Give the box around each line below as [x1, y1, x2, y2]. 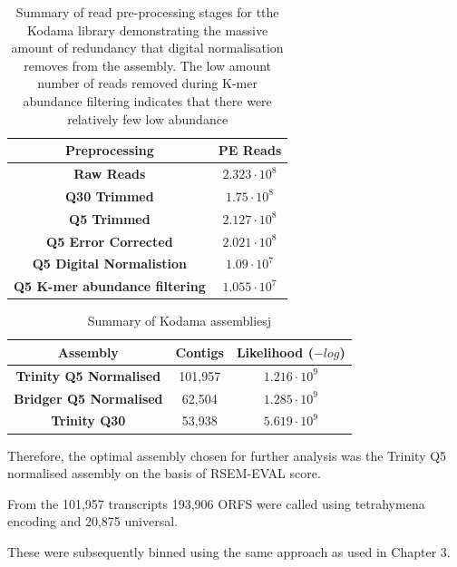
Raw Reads [73, 164, 146, 182]
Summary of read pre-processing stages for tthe [15, 3, 279, 21]
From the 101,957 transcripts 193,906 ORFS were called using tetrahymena [7, 494, 425, 513]
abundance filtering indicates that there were [23, 91, 272, 110]
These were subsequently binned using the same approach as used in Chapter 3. [7, 542, 451, 561]
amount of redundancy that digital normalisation [11, 38, 284, 57]
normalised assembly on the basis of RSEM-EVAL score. [7, 464, 321, 483]
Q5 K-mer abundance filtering [14, 277, 206, 296]
